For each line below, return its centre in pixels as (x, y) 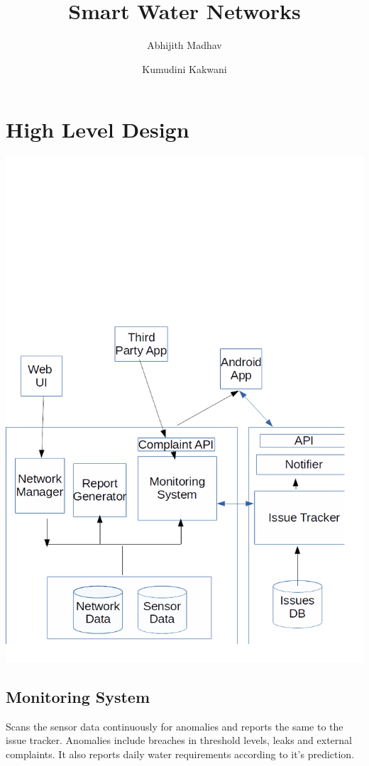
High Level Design (98, 129)
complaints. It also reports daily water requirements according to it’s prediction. (180, 754)
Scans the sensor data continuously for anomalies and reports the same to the (175, 726)
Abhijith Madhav (184, 45)
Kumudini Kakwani (184, 68)
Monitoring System (78, 697)
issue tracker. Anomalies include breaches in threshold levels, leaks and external (179, 740)
